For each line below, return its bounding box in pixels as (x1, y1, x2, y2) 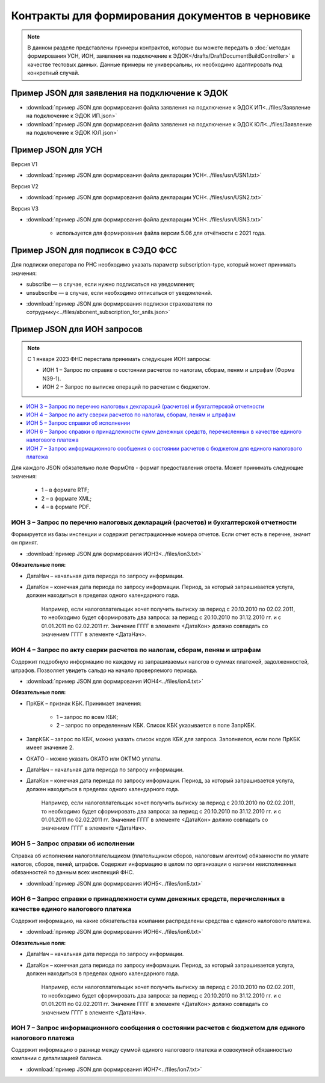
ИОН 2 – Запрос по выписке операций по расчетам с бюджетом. (42, 383, 211, 390)
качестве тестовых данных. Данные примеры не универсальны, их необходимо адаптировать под (27, 61, 283, 68)
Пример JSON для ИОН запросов (11, 324, 143, 335)
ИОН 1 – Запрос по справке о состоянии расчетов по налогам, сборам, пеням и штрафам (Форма (42, 366, 295, 374)
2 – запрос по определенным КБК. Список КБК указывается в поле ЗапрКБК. (56, 722, 256, 729)
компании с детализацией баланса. (11, 1055, 103, 1062)
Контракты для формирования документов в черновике (11, 9, 311, 22)
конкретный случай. (27, 69, 79, 76)
